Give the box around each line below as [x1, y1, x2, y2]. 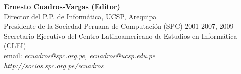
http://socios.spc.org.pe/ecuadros [4, 60, 104, 70]
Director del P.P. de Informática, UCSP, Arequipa [4, 11, 157, 21]
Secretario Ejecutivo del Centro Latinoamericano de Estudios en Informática [4, 30, 237, 41]
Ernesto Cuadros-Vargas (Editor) [4, 1, 120, 11]
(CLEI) [4, 40, 26, 51]
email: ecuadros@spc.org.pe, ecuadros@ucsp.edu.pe [4, 50, 155, 60]
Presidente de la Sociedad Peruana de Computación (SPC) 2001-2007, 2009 [4, 21, 234, 31]
